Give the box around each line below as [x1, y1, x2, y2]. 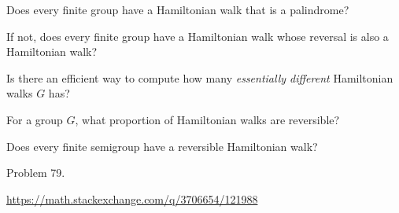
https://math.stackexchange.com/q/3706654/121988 [6, 190, 258, 207]
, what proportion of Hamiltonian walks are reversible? [75, 111, 340, 127]
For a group [6, 111, 63, 127]
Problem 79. [6, 164, 65, 181]
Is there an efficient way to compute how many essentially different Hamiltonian [6, 69, 393, 86]
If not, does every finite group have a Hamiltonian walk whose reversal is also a [6, 28, 389, 44]
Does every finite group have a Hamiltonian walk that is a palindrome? [6, 2, 349, 17]
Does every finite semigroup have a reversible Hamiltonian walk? [6, 138, 318, 154]
